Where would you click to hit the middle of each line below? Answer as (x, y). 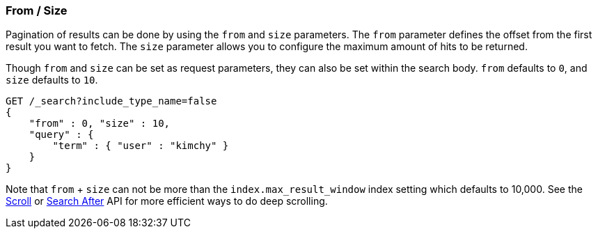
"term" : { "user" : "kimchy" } (141, 146)
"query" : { (61, 135)
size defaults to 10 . (52, 80)
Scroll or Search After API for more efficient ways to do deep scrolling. (167, 201)
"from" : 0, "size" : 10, (100, 124)
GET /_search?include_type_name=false (111, 101)
